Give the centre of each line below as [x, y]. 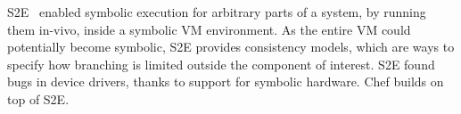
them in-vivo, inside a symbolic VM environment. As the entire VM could [209, 29]
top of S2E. [38, 98]
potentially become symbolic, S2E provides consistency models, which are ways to [231, 47]
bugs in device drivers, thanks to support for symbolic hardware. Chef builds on [226, 81]
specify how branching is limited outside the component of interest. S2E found [221, 64]
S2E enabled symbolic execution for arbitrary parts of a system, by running [217, 12]
